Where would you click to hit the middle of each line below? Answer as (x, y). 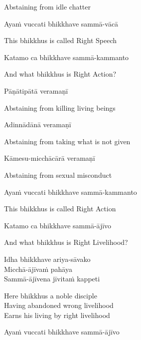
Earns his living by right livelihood (57, 315)
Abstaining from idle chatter (48, 7)
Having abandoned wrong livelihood (59, 305)
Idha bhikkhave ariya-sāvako (47, 259)
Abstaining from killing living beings (60, 107)
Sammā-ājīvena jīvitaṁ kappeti (52, 279)
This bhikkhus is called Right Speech (60, 40)
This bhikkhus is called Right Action (60, 209)
